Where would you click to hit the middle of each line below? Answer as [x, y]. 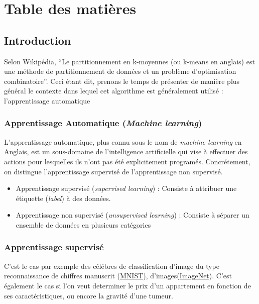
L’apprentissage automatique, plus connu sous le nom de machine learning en [123, 141]
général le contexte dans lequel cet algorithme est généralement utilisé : [114, 91]
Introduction [38, 40]
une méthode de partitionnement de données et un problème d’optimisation [120, 71]
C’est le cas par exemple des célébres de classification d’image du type [112, 266]
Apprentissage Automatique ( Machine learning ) [103, 123]
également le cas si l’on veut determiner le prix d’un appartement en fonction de [127, 285]
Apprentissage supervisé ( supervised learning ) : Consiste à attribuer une [126, 188]
